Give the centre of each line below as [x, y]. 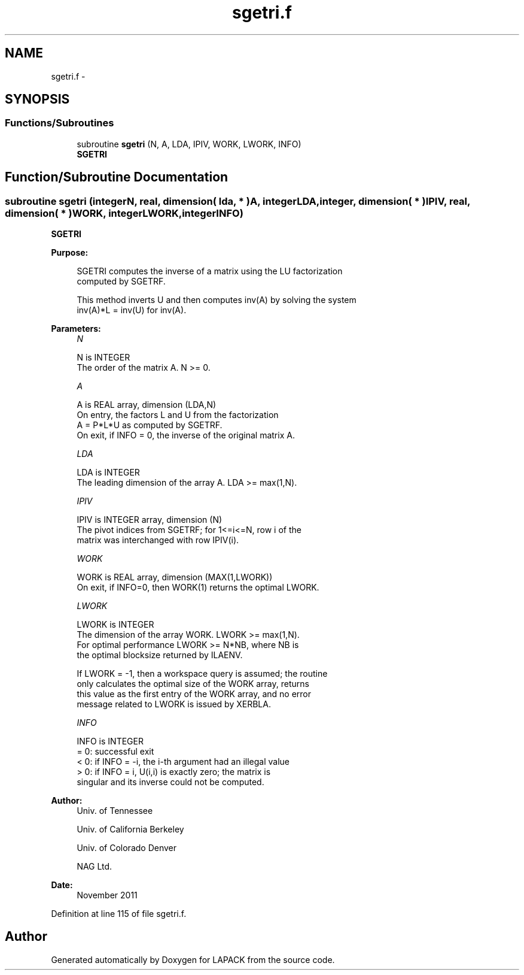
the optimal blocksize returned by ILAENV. [160, 655]
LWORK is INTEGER [115, 625]
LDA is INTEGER [108, 473]
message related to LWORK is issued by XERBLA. [174, 704]
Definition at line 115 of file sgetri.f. [119, 914]
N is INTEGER [103, 358]
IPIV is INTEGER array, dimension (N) [150, 520]
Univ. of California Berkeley [130, 829]
